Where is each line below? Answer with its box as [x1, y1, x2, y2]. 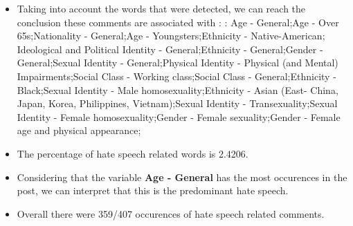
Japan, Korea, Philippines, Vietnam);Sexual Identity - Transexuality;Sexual [17, 96, 338, 111]
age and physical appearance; [17, 123, 141, 138]
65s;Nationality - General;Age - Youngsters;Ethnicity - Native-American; [17, 28, 325, 43]
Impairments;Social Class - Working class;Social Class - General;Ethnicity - [17, 68, 336, 83]
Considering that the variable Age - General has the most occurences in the [17, 169, 347, 184]
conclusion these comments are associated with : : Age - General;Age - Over [17, 15, 339, 29]
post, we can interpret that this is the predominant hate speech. [17, 183, 289, 198]
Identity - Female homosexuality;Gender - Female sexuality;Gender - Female [17, 109, 341, 124]
